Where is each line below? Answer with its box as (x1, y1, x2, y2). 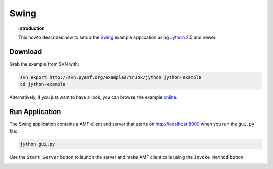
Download (9, 47, 42, 56)
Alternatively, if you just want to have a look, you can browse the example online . (9, 94, 178, 100)
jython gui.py (20, 141, 55, 147)
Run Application (9, 107, 61, 116)
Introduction (18, 25, 45, 31)
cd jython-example (20, 81, 66, 87)
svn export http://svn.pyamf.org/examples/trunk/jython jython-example (20, 74, 202, 80)
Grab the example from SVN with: (9, 61, 79, 67)
